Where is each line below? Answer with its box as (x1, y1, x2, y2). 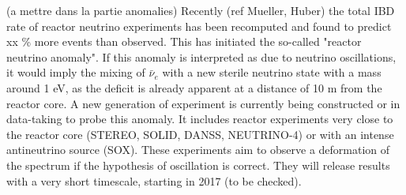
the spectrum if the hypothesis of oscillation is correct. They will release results (6, 156, 390, 173)
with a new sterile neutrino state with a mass (162, 64, 382, 81)
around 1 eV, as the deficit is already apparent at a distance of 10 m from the (6, 79, 382, 96)
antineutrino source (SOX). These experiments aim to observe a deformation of (6, 141, 390, 158)
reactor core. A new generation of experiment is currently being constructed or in (6, 95, 400, 111)
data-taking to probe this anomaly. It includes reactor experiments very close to (6, 111, 393, 127)
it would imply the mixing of (6, 64, 145, 81)
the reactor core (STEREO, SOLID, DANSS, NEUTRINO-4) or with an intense (6, 126, 394, 142)
